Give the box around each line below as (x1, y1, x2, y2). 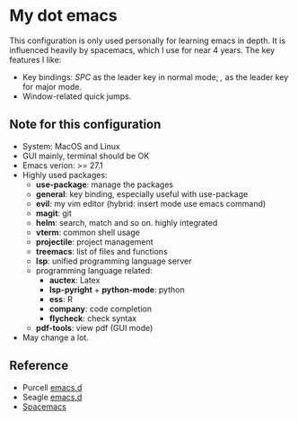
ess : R (48, 293, 74, 304)
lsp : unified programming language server (35, 255, 192, 266)
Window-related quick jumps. (22, 91, 132, 102)
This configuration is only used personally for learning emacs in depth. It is (9, 35, 285, 46)
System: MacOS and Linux (22, 140, 121, 151)
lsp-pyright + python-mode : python (48, 284, 186, 295)
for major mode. (22, 81, 83, 92)
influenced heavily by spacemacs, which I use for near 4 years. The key (9, 44, 276, 55)
